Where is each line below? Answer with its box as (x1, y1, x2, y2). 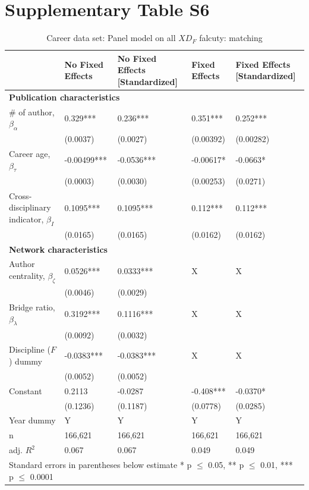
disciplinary (9, 201, 51, 213)
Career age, (9, 147, 51, 160)
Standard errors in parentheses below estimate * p (9, 458, 192, 470)
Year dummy (9, 414, 56, 426)
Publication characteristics (9, 90, 120, 103)
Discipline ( (9, 343, 51, 356)
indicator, (9, 212, 44, 225)
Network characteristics (9, 243, 108, 255)
